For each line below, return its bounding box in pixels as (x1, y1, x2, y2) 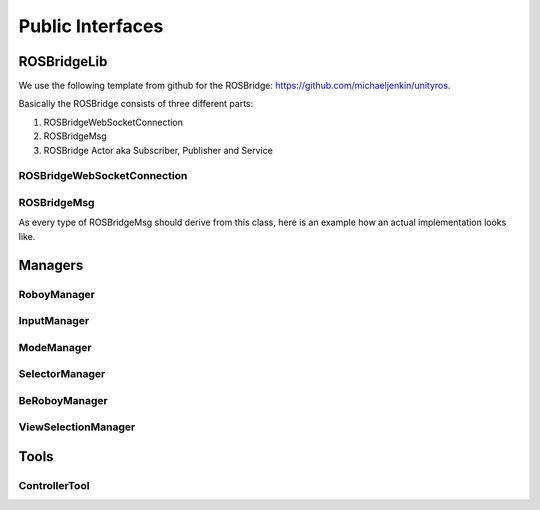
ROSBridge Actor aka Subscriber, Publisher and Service (43, 144, 274, 156)
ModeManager (18, 340, 92, 354)
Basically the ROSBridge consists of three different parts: (18, 98, 254, 110)
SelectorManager (18, 367, 106, 381)
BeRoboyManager (18, 393, 109, 407)
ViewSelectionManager (18, 420, 136, 434)
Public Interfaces (18, 15, 164, 37)
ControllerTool (18, 478, 90, 492)
